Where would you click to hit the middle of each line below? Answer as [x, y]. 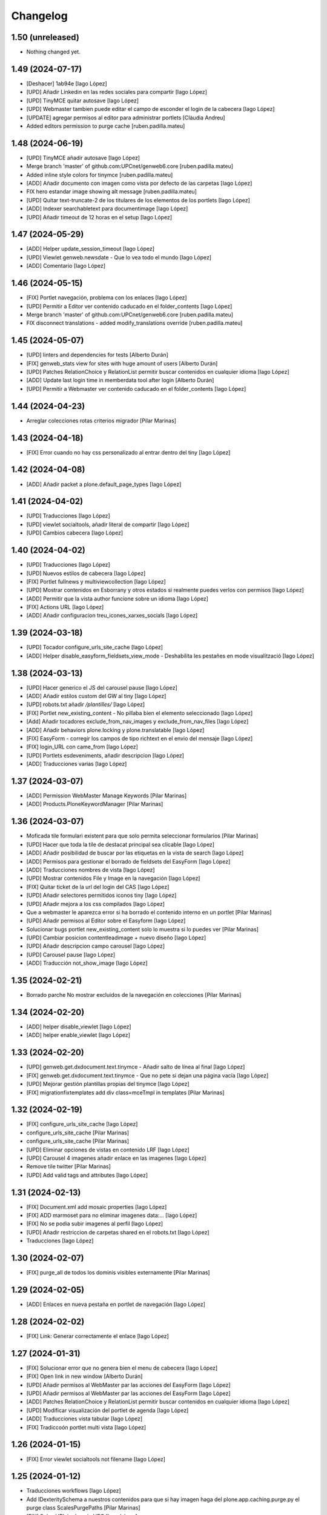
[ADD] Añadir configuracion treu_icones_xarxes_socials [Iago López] [112, 616]
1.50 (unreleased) [45, 37]
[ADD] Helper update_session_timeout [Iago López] [90, 249]
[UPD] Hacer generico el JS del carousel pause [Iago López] [102, 687]
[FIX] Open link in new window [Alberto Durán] [84, 1376]
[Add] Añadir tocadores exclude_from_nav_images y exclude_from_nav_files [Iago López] [137, 722]
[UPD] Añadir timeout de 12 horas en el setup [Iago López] [99, 217]
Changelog [39, 16]
